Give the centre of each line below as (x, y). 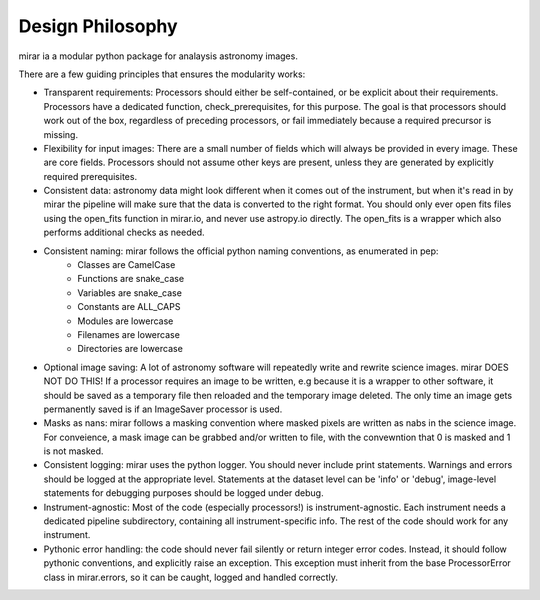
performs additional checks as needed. (124, 232)
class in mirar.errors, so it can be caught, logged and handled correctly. (191, 577)
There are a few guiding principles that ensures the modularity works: (162, 74)
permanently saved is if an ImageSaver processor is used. (163, 409)
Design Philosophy (98, 26)
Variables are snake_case (129, 292)
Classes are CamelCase (126, 265)
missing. (61, 134)
